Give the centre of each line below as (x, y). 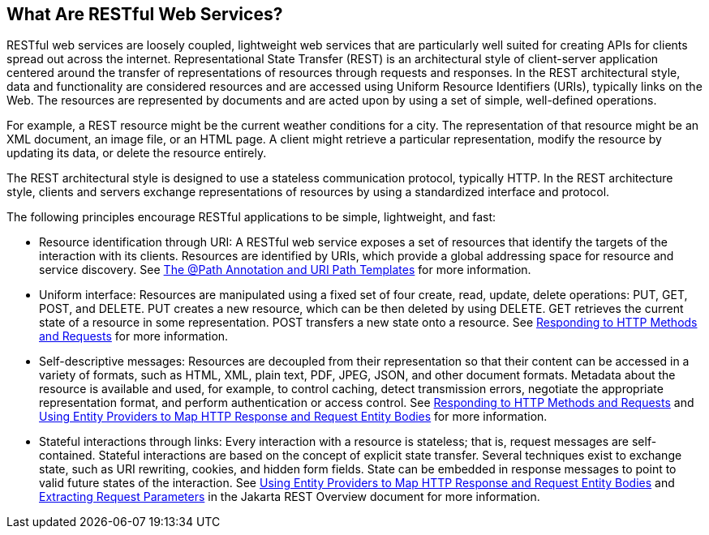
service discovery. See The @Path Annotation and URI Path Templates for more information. (285, 270)
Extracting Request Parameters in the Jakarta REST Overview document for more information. (290, 497)
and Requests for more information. (134, 336)
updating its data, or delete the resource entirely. (137, 153)
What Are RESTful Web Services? (145, 14)
